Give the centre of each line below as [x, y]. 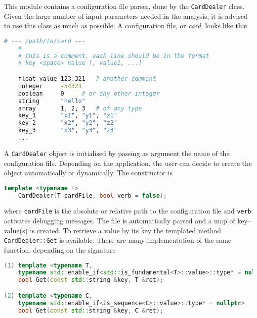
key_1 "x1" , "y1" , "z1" [68, 116]
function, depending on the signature [60, 249]
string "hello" [52, 101]
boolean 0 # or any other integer [89, 93]
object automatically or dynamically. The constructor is [88, 173]
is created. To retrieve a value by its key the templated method [126, 230]
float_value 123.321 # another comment [87, 79]
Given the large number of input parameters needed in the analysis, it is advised [126, 16]
